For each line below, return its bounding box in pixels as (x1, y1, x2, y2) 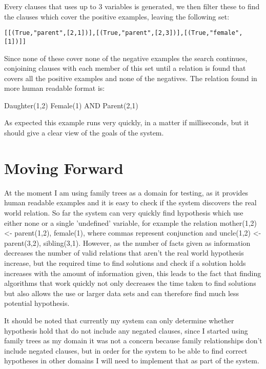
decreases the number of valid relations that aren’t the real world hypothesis (4, 247, 244, 258)
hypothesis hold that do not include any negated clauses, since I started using (4, 325, 248, 336)
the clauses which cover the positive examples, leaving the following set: (4, 11, 230, 22)
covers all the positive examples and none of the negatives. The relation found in (4, 72, 257, 83)
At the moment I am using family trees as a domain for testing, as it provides (4, 187, 249, 198)
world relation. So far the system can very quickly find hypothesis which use (4, 207, 243, 218)
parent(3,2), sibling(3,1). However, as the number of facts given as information (4, 237, 251, 248)
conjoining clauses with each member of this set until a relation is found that (4, 63, 246, 73)
